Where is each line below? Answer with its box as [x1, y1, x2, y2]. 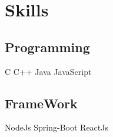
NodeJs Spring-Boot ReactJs [5, 121, 108, 133]
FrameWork [5, 94, 78, 112]
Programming [5, 37, 90, 56]
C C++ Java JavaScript [5, 65, 92, 77]
